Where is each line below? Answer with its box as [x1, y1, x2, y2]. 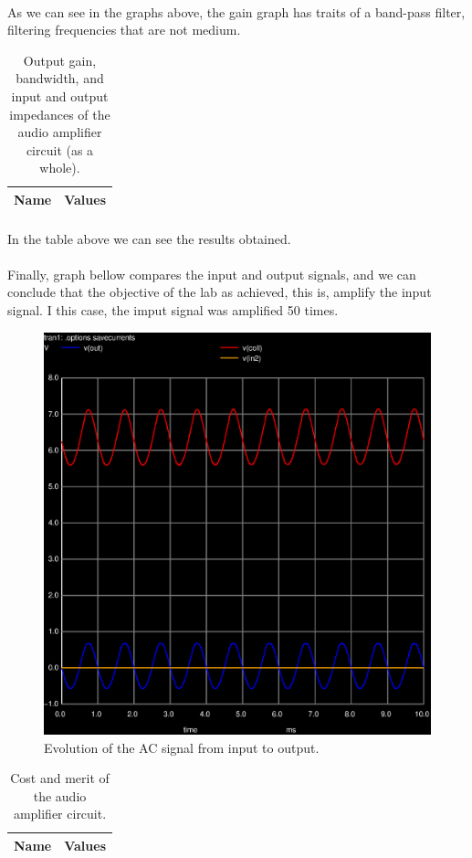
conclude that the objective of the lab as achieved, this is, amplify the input [7, 282, 432, 302]
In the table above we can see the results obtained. [7, 228, 291, 248]
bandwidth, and [16, 69, 104, 88]
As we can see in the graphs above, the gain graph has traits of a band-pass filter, [7, 2, 466, 21]
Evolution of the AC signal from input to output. [44, 737, 320, 757]
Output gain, [23, 50, 97, 69]
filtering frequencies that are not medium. [7, 20, 241, 39]
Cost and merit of [10, 768, 110, 788]
